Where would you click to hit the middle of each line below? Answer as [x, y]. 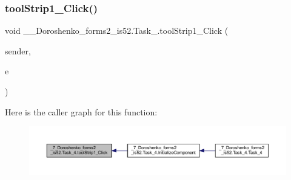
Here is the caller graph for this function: [81, 111]
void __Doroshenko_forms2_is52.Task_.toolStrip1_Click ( [117, 31]
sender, [18, 50]
